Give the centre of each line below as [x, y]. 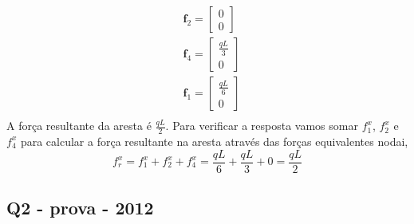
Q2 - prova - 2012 [80, 207]
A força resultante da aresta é [79, 126]
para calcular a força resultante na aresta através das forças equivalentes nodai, [214, 141]
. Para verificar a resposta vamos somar [262, 126]
